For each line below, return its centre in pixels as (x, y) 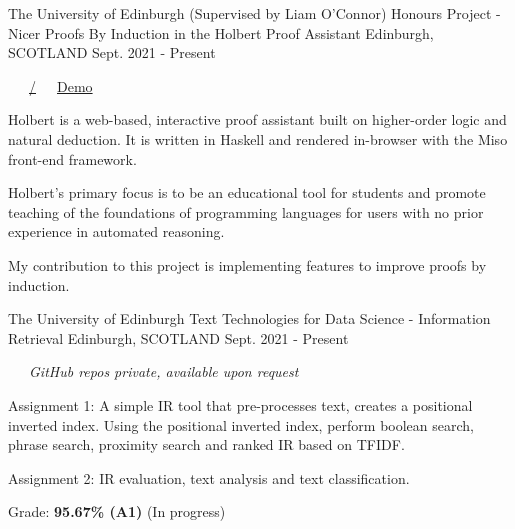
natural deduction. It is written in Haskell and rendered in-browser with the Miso (258, 138)
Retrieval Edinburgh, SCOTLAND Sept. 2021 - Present (178, 337)
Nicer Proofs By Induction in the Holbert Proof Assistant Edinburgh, (221, 32)
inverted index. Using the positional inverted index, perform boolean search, (241, 424)
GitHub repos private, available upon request (164, 371)
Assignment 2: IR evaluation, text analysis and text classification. (209, 477)
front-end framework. (72, 158)
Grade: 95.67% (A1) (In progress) (117, 511)
